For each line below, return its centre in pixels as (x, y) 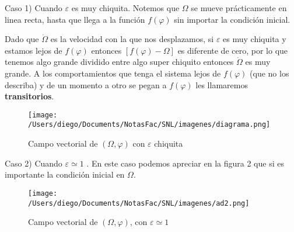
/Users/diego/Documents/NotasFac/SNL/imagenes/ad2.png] (139, 203)
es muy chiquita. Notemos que (125, 8)
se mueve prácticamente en (239, 8)
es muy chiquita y (255, 39)
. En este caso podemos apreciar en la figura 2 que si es (185, 163)
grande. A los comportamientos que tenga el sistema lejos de (113, 73)
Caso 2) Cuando (34, 163)
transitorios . (29, 96)
